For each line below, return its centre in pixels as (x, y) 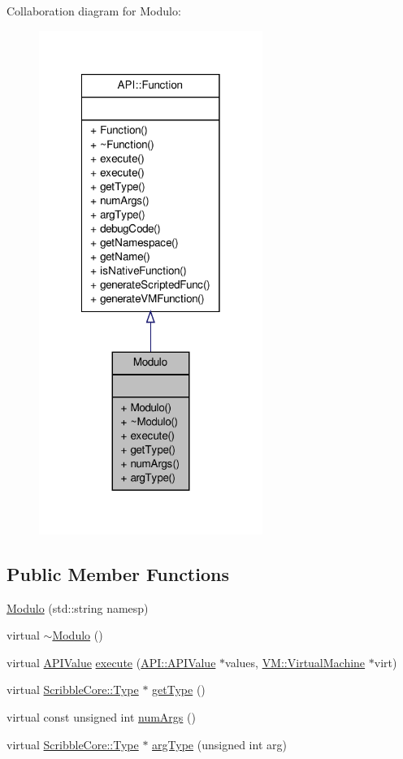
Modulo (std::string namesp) (78, 607)
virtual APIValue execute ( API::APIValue (111, 662)
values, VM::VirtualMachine (295, 662)
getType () (179, 690)
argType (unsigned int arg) (219, 744)
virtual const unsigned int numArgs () (101, 716)
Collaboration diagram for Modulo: (94, 11)
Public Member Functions (118, 573)
